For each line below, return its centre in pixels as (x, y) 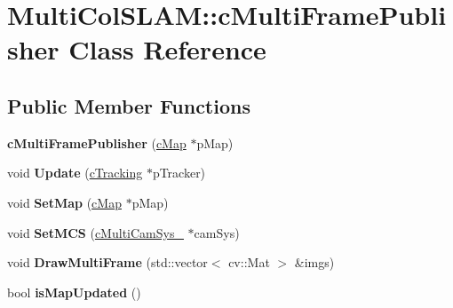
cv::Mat (249, 262)
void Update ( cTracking (75, 173)
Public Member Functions (129, 105)
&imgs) (314, 262)
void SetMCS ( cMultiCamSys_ (95, 232)
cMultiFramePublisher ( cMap (97, 142)
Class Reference (167, 49)
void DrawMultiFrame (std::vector (107, 262)
